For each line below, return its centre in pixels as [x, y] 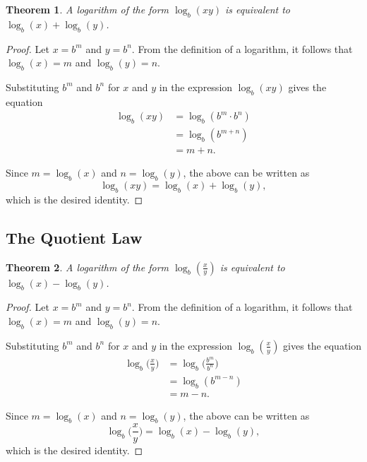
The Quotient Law [74, 237]
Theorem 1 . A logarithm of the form [88, 9]
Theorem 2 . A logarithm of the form [88, 267]
